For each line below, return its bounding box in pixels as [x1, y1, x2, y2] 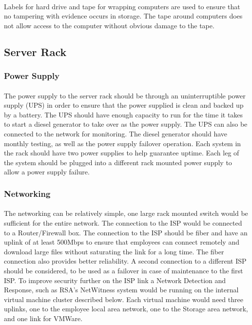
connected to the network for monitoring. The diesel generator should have [4, 128, 228, 138]
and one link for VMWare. [4, 313, 83, 323]
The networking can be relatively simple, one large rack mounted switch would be [4, 208, 248, 218]
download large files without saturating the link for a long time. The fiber [4, 246, 224, 256]
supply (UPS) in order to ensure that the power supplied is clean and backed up [4, 100, 244, 110]
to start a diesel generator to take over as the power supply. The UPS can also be [4, 119, 248, 129]
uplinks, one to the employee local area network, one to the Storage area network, [4, 304, 248, 314]
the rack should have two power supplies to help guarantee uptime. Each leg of [4, 148, 239, 158]
